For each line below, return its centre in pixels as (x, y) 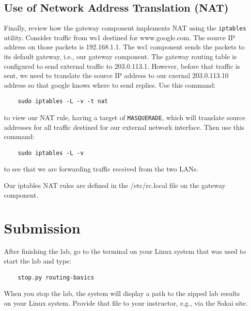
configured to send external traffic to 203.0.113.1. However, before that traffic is (122, 66)
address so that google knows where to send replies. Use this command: (110, 85)
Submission (42, 228)
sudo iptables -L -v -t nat (63, 101)
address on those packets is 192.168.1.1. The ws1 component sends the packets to (124, 47)
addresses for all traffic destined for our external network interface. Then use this (124, 127)
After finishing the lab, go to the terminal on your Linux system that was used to (125, 251)
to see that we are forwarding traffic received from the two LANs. (101, 169)
